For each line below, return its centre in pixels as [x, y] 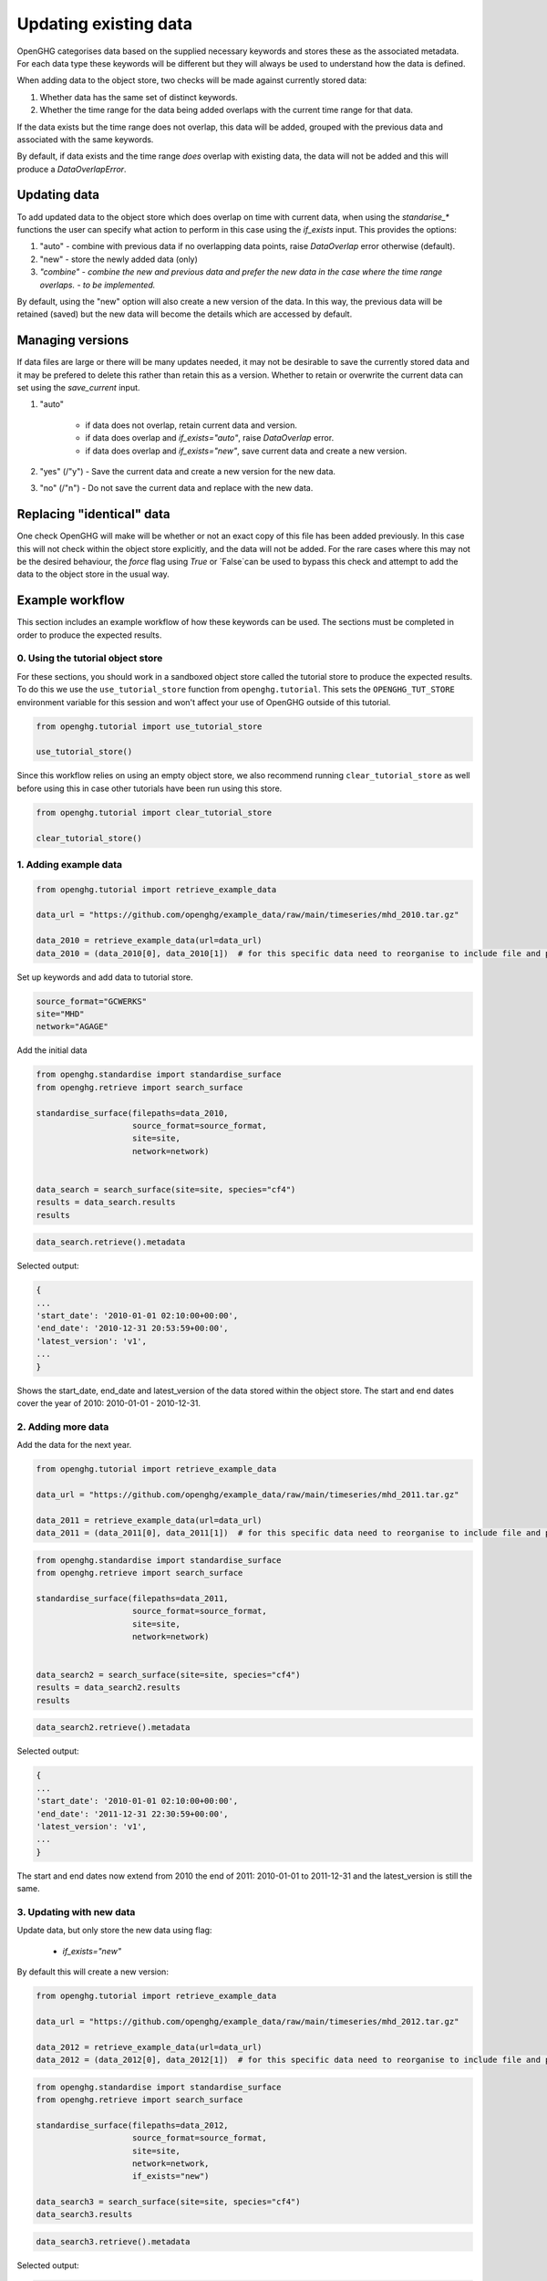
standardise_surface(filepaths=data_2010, [132, 1113]
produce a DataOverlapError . [72, 169]
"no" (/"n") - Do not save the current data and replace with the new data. [176, 488]
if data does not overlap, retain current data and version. [191, 425]
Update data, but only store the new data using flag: [114, 1931]
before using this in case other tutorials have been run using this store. [150, 788]
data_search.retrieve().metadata [111, 1242]
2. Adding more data [63, 1426]
